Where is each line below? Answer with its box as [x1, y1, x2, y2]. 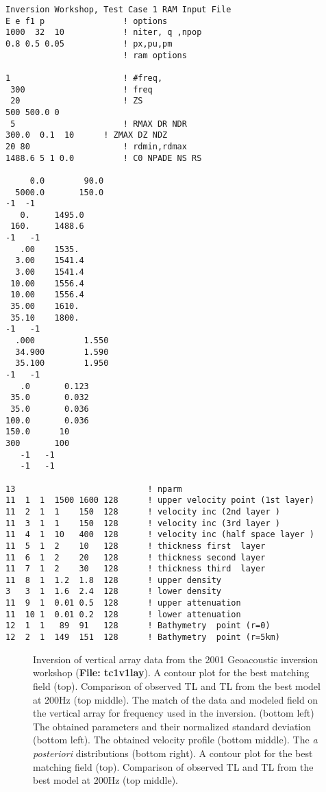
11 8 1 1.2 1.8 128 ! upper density [5, 575, 221, 585]
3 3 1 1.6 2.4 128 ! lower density [5, 586, 221, 597]
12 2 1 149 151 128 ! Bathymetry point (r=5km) [5, 632, 280, 643]
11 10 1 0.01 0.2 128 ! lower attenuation [5, 609, 241, 619]
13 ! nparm [5, 484, 182, 494]
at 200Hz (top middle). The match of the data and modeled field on [33, 692, 318, 706]
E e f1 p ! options [5, 16, 168, 26]
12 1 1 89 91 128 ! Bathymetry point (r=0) [5, 621, 271, 631]
